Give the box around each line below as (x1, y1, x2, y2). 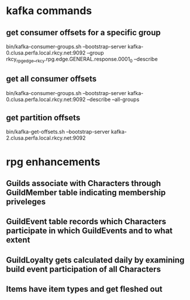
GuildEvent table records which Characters (6, 217, 167, 227)
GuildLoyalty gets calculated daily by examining (6, 255, 185, 265)
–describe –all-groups (87, 96, 140, 103)
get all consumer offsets (6, 74, 97, 84)
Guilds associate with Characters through (6, 178, 161, 188)
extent (6, 235, 30, 245)
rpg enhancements (6, 155, 101, 168)
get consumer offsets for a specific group (6, 28, 161, 38)
